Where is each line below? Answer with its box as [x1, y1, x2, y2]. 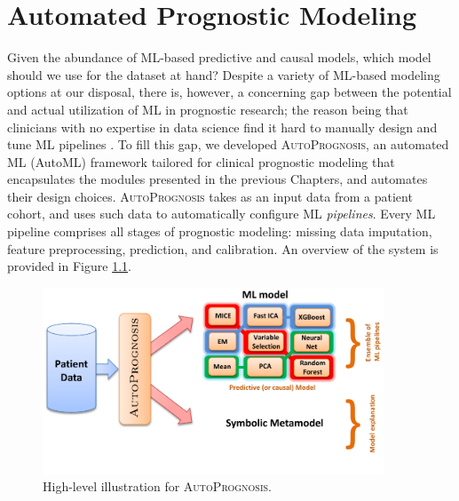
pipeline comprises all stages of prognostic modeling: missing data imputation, [7, 222, 432, 241]
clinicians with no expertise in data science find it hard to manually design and [7, 117, 438, 136]
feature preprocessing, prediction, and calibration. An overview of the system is [7, 239, 439, 258]
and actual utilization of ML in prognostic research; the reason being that [7, 99, 408, 118]
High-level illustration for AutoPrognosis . [43, 477, 273, 496]
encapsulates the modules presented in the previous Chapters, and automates [7, 170, 428, 188]
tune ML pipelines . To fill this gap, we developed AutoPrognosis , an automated [7, 135, 449, 154]
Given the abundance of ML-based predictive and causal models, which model [7, 48, 431, 67]
